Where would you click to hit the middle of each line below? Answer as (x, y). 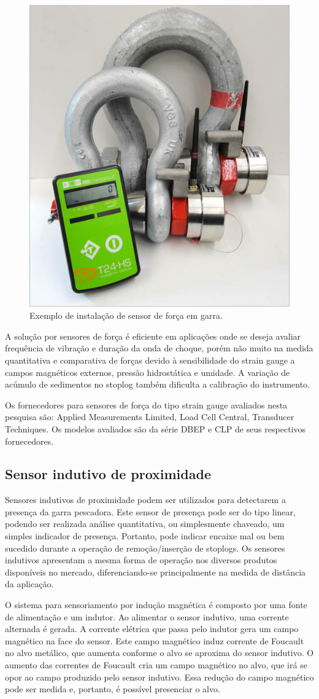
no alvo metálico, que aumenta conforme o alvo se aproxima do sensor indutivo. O (159, 653)
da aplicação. (29, 584)
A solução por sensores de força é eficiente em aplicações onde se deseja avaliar (153, 336)
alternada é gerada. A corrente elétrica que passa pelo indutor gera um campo (152, 629)
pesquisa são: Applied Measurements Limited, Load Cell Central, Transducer (150, 417)
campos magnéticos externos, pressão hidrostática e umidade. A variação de (148, 372)
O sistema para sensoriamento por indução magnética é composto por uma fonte (156, 605)
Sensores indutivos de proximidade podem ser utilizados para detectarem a (145, 500)
